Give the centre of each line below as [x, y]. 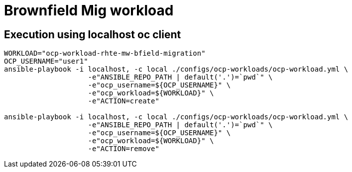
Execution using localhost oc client [93, 34]
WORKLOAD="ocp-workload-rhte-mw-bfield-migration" [105, 53]
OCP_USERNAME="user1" [46, 61]
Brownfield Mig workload [89, 10]
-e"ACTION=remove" [123, 149]
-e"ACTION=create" [123, 101]
